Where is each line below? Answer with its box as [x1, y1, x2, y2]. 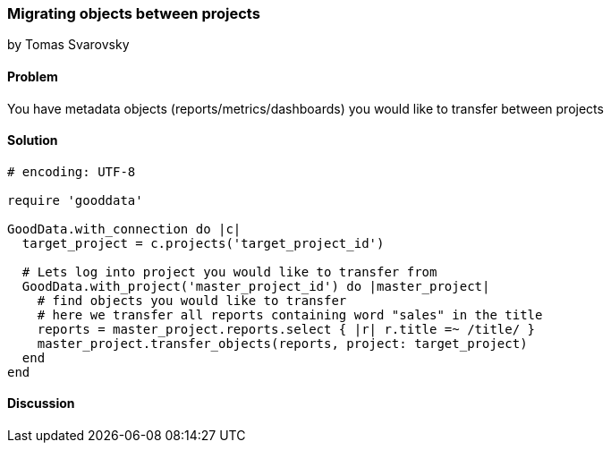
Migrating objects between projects [7, 4, 260, 22]
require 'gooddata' [7, 192, 143, 208]
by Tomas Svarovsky [7, 37, 130, 53]
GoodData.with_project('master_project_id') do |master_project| [21, 278, 490, 293]
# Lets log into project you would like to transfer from [21, 264, 437, 279]
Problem [7, 68, 58, 84]
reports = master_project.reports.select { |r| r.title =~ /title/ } [37, 321, 536, 336]
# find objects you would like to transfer [37, 293, 347, 308]
